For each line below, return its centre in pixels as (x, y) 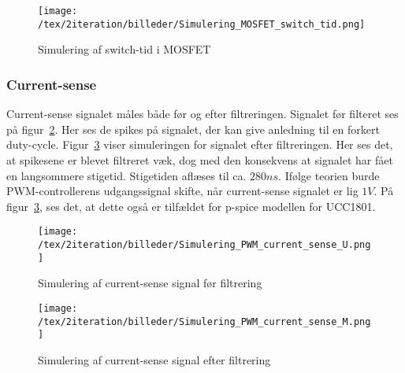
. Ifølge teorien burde (329, 175)
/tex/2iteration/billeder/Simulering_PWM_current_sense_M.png (204, 321)
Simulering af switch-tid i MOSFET (124, 49)
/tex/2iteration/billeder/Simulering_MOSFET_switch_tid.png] (202, 24)
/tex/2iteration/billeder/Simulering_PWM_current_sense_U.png (204, 244)
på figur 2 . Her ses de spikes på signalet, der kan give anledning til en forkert (193, 129)
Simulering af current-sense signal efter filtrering (154, 359)
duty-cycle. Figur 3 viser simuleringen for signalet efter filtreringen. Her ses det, (200, 144)
